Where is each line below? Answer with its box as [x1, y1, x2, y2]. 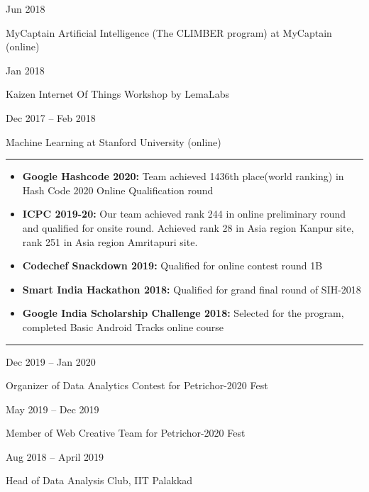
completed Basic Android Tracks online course [22, 319, 224, 334]
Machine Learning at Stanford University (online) [6, 134, 221, 149]
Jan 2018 [6, 62, 45, 77]
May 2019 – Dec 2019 [6, 401, 99, 416]
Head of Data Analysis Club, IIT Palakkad [6, 473, 193, 488]
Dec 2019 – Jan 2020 [6, 354, 96, 369]
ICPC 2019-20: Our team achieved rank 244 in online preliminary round [22, 206, 346, 221]
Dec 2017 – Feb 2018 [6, 110, 96, 125]
